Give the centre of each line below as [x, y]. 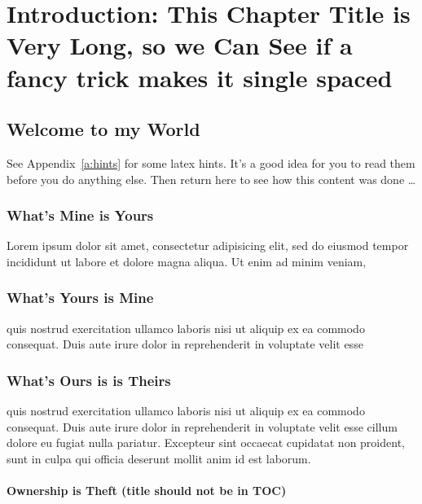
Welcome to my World [103, 129]
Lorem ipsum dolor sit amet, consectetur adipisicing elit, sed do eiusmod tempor [208, 245]
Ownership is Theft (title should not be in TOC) [147, 491]
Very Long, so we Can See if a [180, 45]
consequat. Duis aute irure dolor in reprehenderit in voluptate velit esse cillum [202, 426]
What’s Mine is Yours [80, 215]
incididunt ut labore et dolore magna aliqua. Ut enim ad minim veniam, [187, 261]
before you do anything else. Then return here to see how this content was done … [211, 179]
